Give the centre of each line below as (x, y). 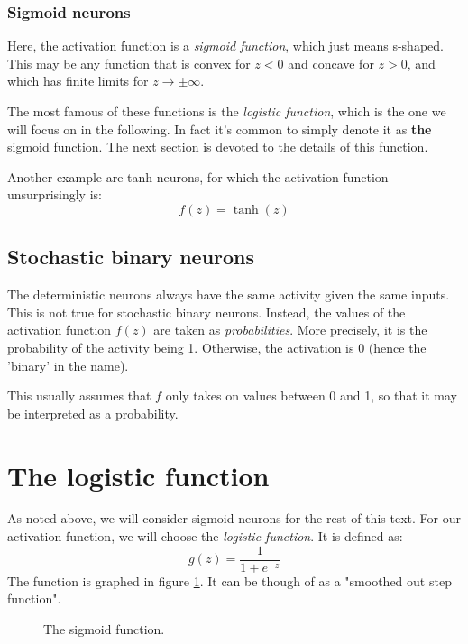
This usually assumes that (79, 396)
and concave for (331, 63)
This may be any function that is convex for (129, 63)
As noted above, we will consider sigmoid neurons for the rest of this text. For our (234, 518)
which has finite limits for (78, 81)
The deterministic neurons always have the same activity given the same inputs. (229, 294)
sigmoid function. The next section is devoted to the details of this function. (218, 147)
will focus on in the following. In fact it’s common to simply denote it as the (220, 129)
